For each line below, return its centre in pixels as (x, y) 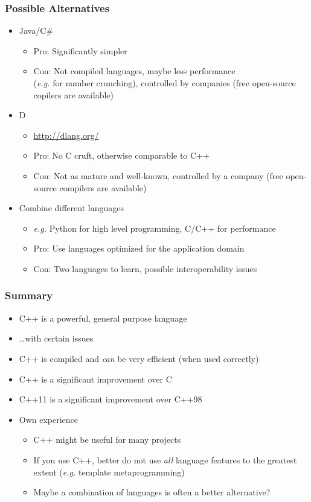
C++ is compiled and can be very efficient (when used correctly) (139, 358)
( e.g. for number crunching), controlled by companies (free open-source (165, 83)
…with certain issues (56, 338)
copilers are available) (73, 94)
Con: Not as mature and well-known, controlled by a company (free (158, 175)
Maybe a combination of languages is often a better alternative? (152, 492)
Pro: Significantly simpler (80, 50)
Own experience (49, 419)
